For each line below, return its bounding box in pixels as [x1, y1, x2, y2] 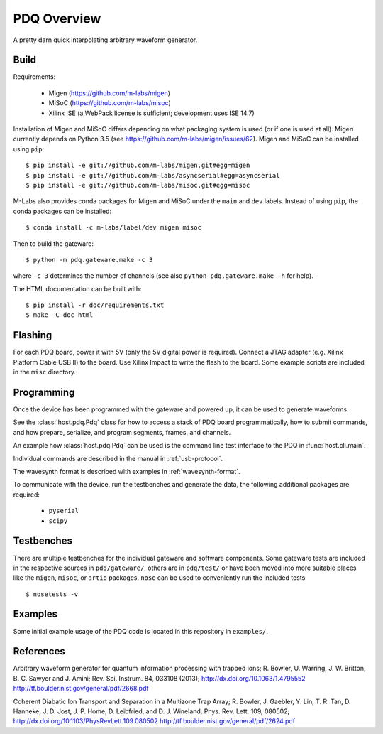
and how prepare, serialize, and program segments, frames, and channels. [13, 428, 231, 436]
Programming [13, 386, 75, 398]
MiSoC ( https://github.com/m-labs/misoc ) [48, 99, 171, 107]
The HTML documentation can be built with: [13, 284, 142, 293]
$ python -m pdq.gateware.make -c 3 [26, 256, 153, 264]
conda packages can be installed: [13, 207, 112, 215]
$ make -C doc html [26, 311, 94, 319]
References [13, 645, 65, 657]
